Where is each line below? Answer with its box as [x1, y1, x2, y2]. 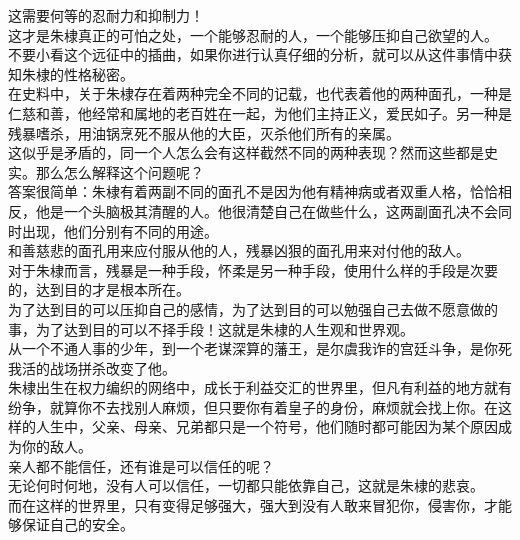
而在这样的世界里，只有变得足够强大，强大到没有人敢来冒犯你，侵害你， [8, 494, 484, 515]
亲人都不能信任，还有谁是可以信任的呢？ [8, 455, 274, 476]
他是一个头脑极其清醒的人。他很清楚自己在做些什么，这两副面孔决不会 [35, 200, 498, 221]
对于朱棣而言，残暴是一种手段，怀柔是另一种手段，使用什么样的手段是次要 [8, 259, 498, 280]
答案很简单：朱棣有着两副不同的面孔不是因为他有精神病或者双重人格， [8, 181, 470, 202]
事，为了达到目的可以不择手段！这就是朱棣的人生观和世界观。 [8, 318, 414, 339]
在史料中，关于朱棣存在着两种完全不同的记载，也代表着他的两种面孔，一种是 [8, 83, 512, 104]
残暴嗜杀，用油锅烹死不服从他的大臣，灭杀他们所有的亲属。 [8, 122, 400, 143]
